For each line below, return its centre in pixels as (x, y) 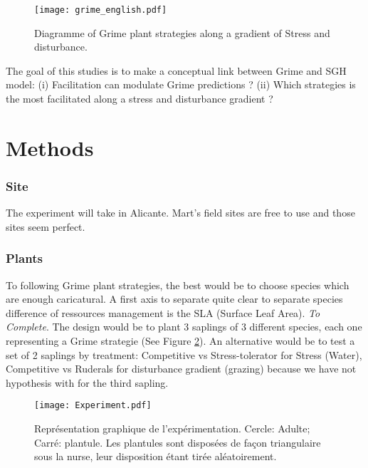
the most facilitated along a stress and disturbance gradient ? (140, 99)
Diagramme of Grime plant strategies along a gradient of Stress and (182, 32)
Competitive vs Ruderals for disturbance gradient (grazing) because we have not (181, 369)
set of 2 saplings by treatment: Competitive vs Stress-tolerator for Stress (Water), (184, 354)
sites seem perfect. (46, 226)
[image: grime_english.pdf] (101, 10)
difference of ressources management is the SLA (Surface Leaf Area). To (163, 312)
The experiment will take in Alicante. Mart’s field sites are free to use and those (180, 213)
